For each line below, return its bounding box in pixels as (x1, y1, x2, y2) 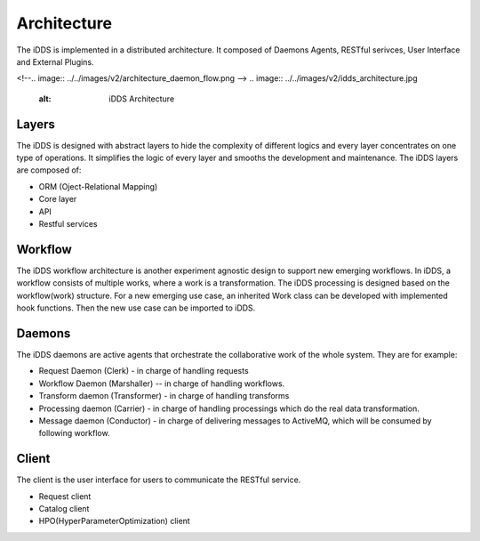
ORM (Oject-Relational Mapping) (38, 181, 158, 191)
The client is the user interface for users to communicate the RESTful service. (16, 474, 301, 485)
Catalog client (38, 503, 90, 513)
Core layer (38, 194, 77, 205)
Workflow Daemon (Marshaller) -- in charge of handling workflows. (38, 378, 285, 389)
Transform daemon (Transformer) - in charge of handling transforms (38, 391, 290, 401)
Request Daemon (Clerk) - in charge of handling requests (38, 366, 249, 376)
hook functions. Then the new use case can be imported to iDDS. (16, 303, 256, 313)
